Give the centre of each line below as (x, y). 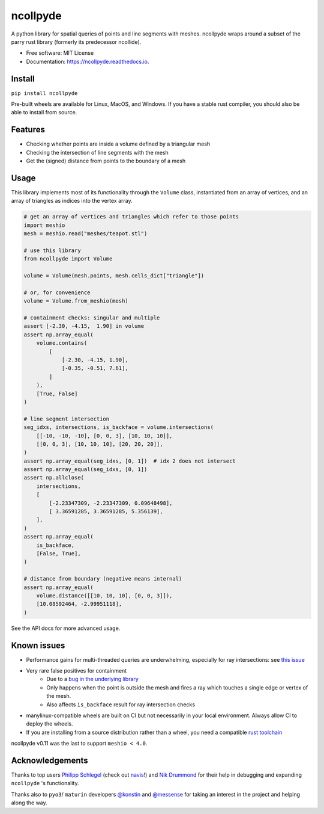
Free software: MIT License (60, 53)
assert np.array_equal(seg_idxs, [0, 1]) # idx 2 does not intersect (130, 461)
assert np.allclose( (54, 478)
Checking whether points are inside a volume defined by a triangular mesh (118, 144)
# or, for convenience (57, 292)
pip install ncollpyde (44, 93)
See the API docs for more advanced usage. (66, 628)
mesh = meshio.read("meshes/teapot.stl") (85, 234)
